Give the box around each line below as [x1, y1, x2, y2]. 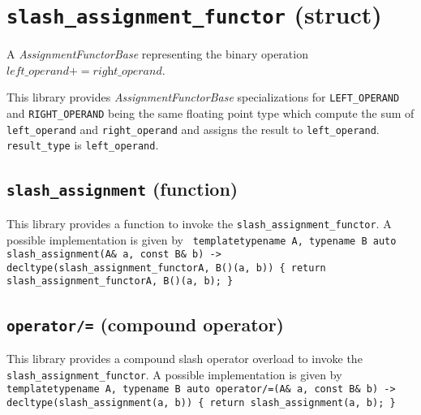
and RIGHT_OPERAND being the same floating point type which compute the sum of [6, 105, 415, 122]
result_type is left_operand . [6, 136, 159, 153]
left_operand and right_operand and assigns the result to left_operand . [6, 120, 380, 137]
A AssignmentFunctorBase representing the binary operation [6, 45, 308, 63]
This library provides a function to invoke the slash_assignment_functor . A [6, 214, 392, 231]
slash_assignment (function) [6, 176, 238, 201]
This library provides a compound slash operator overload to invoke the [6, 349, 363, 366]
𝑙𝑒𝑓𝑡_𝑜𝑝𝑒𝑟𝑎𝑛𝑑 [6, 65, 70, 77]
